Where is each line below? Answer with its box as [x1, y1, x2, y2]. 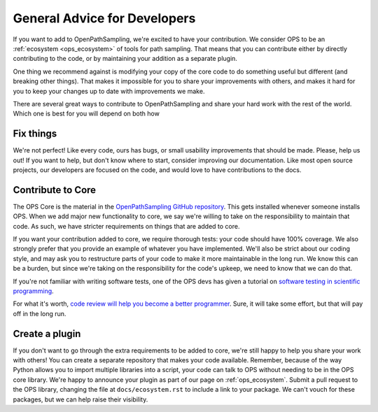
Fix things [13, 128, 57, 140]
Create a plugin [13, 327, 81, 339]
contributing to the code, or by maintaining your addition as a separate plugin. [13, 55, 238, 63]
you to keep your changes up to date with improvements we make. [13, 87, 205, 95]
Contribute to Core [13, 184, 97, 196]
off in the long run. [13, 309, 66, 318]
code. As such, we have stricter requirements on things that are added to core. [13, 222, 240, 230]
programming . [13, 287, 54, 295]
